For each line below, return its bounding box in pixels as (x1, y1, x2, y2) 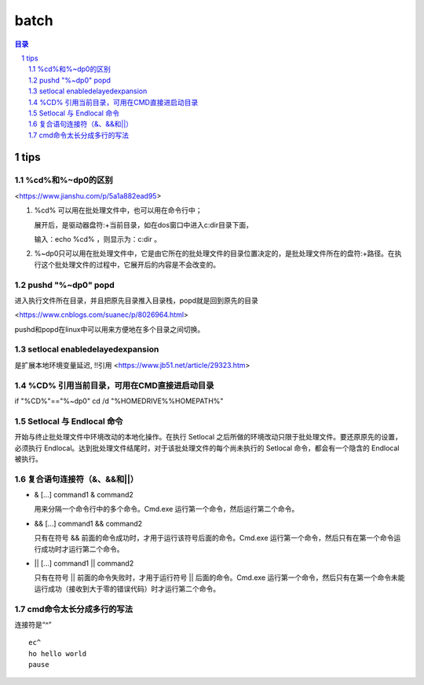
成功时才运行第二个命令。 (40, 544, 124, 553)
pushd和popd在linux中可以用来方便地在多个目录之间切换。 (14, 324, 205, 333)
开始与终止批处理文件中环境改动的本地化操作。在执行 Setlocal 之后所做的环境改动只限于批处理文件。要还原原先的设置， (14, 432, 402, 442)
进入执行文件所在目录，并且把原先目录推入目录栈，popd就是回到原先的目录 (14, 295, 259, 305)
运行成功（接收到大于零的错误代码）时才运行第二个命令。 (34, 584, 220, 593)
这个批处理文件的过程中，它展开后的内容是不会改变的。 (40, 260, 220, 269)
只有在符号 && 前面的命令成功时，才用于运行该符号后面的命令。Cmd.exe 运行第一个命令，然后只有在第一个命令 (34, 534, 394, 543)
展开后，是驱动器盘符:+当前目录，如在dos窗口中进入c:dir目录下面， (34, 220, 253, 229)
